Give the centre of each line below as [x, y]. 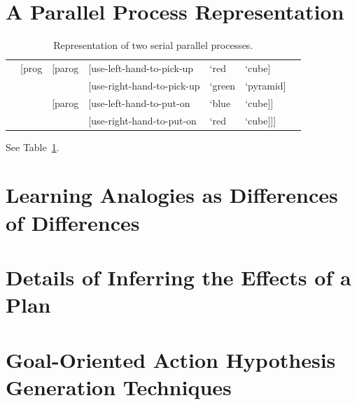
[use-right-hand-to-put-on [142, 120]
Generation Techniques [119, 386]
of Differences [73, 222]
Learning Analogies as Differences [172, 195]
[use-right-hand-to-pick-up [144, 85]
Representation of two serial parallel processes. [153, 45]
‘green [223, 85]
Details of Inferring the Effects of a [178, 277]
